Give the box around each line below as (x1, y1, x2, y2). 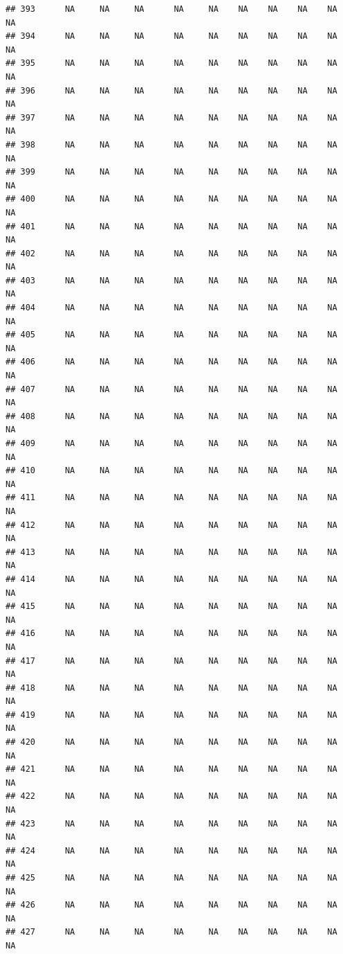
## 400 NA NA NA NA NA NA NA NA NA (6, 194, 337, 204)
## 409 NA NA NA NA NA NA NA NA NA (6, 439, 337, 448)
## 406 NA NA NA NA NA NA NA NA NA (6, 357, 337, 367)
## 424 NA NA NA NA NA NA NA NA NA (6, 845, 337, 856)
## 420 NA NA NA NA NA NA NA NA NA (6, 737, 337, 748)
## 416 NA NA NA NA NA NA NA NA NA (6, 628, 337, 639)
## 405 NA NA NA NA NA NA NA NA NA (6, 330, 337, 340)
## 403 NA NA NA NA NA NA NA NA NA (6, 275, 337, 285)
